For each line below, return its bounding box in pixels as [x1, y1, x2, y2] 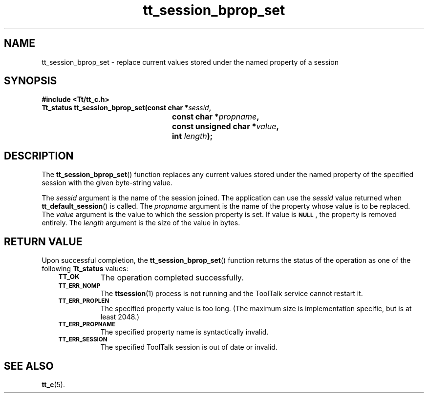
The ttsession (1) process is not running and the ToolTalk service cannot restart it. [100, 289, 363, 298]
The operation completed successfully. [100, 273, 244, 283]
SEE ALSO [4, 359, 54, 372]
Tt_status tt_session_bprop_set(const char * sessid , [42, 103, 212, 112]
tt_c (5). [42, 380, 65, 389]
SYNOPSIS [4, 75, 57, 87]
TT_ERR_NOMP [58, 282, 101, 290]
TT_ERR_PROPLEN [58, 298, 109, 305]
